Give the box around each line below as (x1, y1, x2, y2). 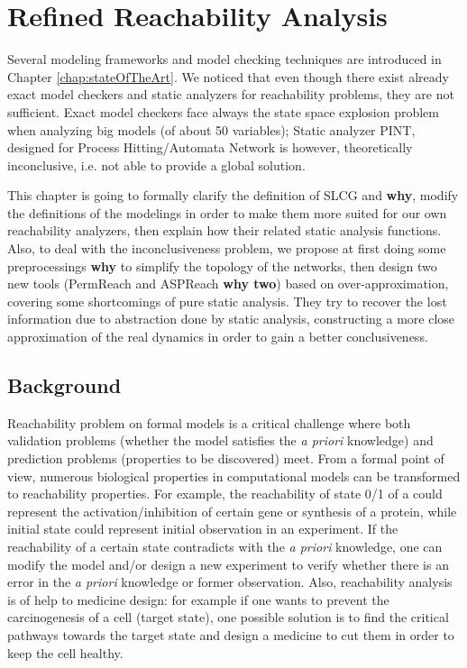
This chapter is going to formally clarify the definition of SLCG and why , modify (7, 186, 459, 205)
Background (7, 371, 122, 399)
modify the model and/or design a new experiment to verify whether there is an (7, 554, 449, 573)
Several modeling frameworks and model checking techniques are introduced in (7, 50, 442, 69)
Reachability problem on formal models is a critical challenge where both (7, 413, 411, 432)
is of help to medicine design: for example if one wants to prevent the (7, 590, 389, 609)
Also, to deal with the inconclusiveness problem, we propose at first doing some (7, 239, 446, 258)
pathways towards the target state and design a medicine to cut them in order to (7, 625, 454, 644)
